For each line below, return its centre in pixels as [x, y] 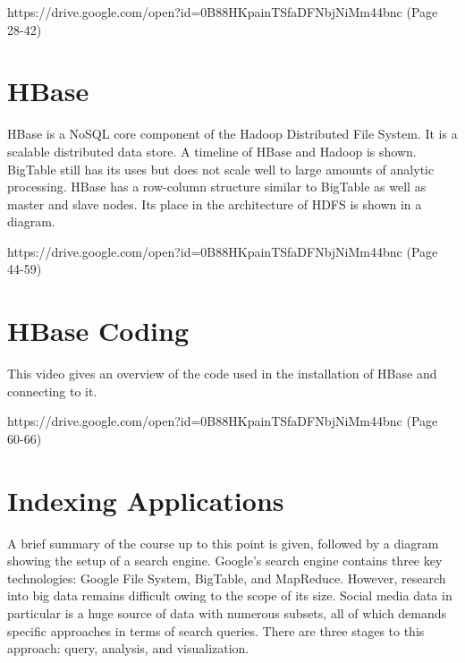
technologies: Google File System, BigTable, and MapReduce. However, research [227, 578]
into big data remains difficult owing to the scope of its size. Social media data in [230, 595]
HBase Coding [98, 331]
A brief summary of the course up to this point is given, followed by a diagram [223, 543]
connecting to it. [52, 391]
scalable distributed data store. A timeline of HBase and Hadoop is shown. [212, 151]
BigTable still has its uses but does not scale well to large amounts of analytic [221, 169]
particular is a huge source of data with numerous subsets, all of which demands [227, 613]
